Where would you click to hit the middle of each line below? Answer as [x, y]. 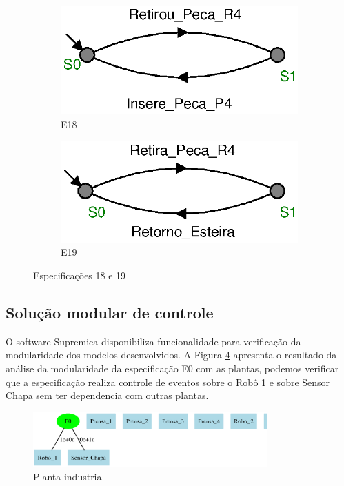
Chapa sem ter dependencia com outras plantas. [107, 395]
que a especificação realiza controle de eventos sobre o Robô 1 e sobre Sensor [168, 382]
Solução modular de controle [110, 312]
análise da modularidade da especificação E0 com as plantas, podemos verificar [172, 368]
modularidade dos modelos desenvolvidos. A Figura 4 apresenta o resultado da [171, 355]
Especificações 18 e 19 [80, 275]
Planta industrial [69, 476]
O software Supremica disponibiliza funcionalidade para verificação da [153, 341]
